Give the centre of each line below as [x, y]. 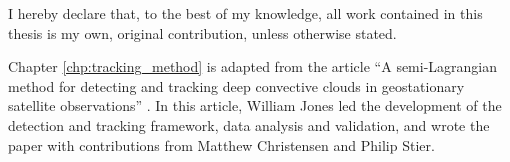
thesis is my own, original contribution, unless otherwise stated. [202, 32]
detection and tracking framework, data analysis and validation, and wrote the [249, 124]
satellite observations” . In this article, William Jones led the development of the [255, 105]
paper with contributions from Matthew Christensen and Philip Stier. [221, 144]
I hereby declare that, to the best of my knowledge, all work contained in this [245, 13]
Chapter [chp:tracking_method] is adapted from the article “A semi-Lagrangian [253, 66]
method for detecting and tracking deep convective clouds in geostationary [236, 85]
